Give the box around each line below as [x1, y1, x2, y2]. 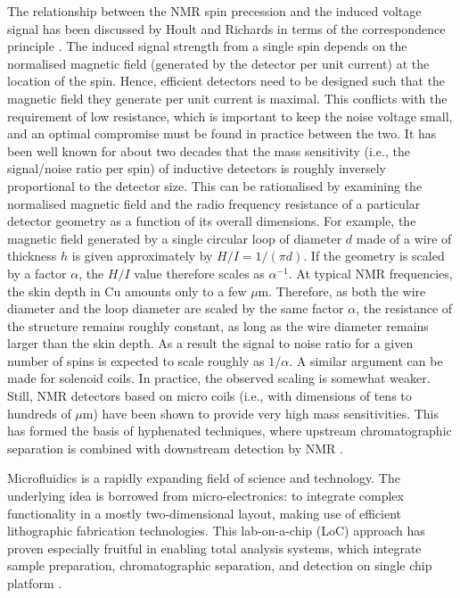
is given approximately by [71, 246, 213, 265]
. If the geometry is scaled [303, 246, 445, 265]
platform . [7, 574, 62, 592]
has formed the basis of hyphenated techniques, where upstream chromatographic [7, 421, 452, 440]
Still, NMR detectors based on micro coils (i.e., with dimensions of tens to [7, 386, 412, 405]
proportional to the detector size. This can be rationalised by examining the [7, 176, 423, 195]
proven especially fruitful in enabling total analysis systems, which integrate [7, 538, 422, 557]
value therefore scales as [134, 263, 265, 282]
